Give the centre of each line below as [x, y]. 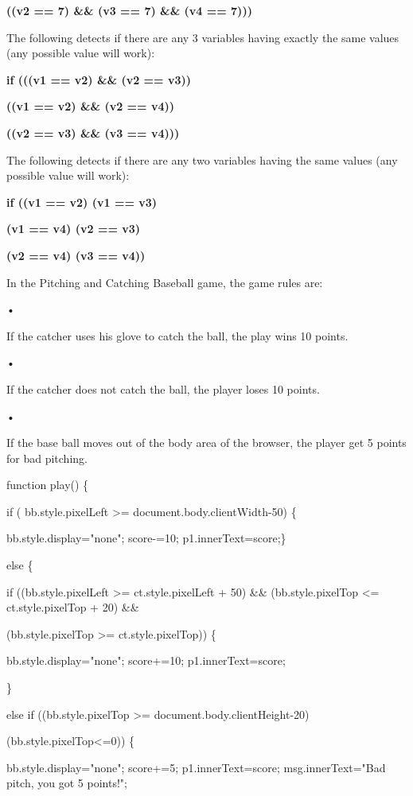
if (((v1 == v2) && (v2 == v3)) [99, 79]
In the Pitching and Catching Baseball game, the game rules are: [165, 282]
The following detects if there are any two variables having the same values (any [202, 159]
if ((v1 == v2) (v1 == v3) [82, 202]
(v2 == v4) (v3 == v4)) [76, 255]
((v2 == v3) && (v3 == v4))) [93, 132]
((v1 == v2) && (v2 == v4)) [91, 106]
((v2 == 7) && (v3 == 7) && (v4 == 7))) [129, 10]
